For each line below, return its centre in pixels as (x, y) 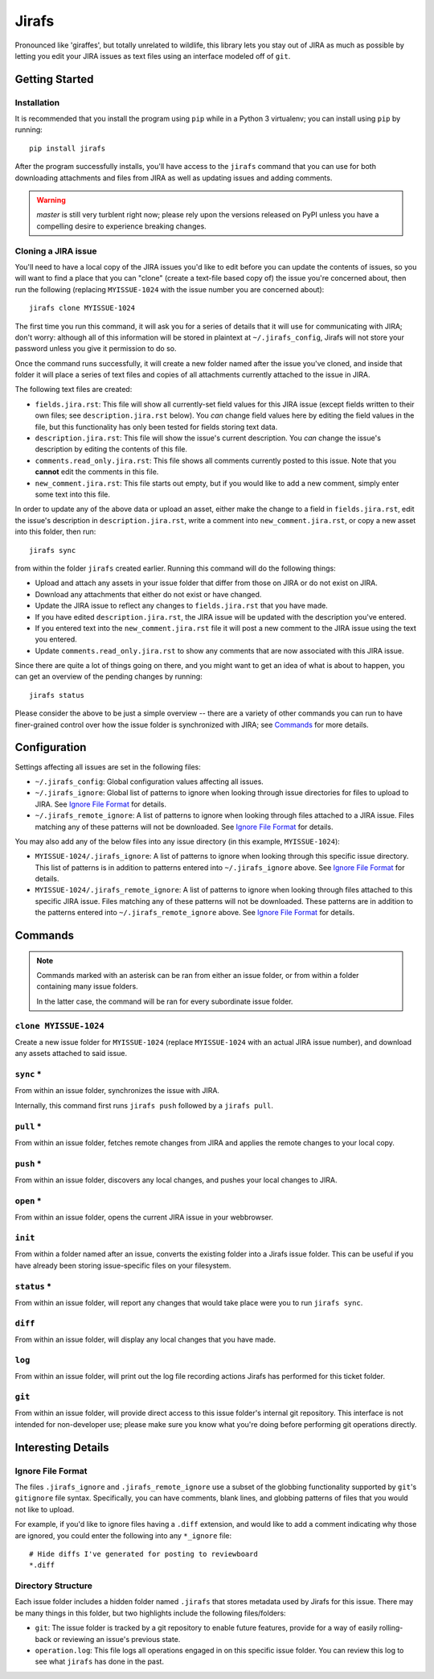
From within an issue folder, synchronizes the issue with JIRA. (117, 1091)
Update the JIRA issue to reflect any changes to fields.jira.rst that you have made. (182, 606)
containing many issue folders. (87, 987)
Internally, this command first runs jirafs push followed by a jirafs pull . (144, 1105)
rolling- (391, 1628)
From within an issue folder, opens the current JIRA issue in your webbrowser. (144, 1217)
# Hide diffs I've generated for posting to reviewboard (144, 1554)
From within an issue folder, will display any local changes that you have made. (145, 1339)
